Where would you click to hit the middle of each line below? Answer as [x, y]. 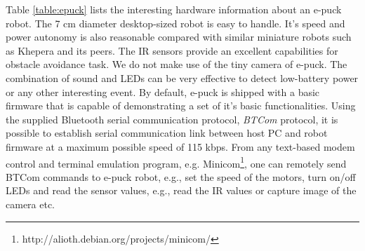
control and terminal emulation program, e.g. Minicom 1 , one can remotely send [176, 162]
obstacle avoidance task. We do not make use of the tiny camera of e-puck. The [177, 64]
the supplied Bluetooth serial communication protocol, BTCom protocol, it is [172, 119]
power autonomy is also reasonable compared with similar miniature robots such [179, 37]
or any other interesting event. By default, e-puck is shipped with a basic [163, 91]
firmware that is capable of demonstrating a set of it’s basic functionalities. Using [181, 106]
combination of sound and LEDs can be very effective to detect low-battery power [182, 77]
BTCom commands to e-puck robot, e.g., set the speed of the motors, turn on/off [181, 176]
